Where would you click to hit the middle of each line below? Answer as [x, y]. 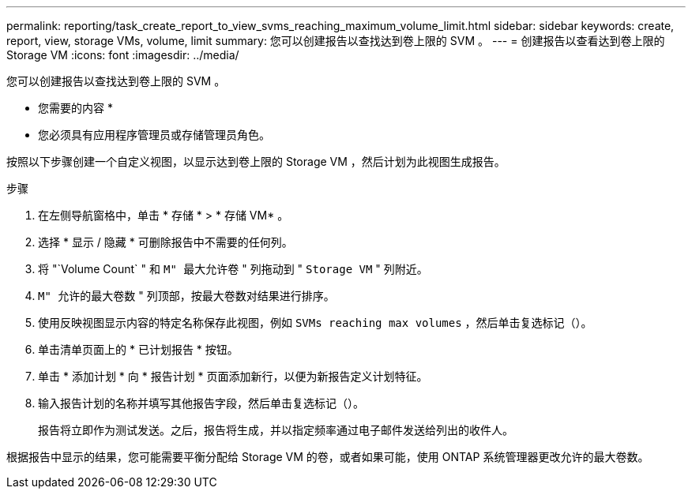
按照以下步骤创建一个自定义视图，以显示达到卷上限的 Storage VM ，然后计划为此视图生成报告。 [256, 161]
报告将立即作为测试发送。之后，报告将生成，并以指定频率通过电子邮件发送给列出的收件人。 [276, 430]
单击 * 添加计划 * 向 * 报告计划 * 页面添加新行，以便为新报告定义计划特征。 [233, 376]
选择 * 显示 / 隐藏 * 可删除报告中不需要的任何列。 [165, 242]
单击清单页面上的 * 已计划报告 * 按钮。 [138, 349]
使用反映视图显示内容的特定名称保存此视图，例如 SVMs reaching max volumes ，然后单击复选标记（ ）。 [315, 322]
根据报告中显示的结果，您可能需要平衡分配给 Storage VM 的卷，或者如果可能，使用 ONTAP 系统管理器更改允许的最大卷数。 [328, 457]
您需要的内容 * [75, 108]
